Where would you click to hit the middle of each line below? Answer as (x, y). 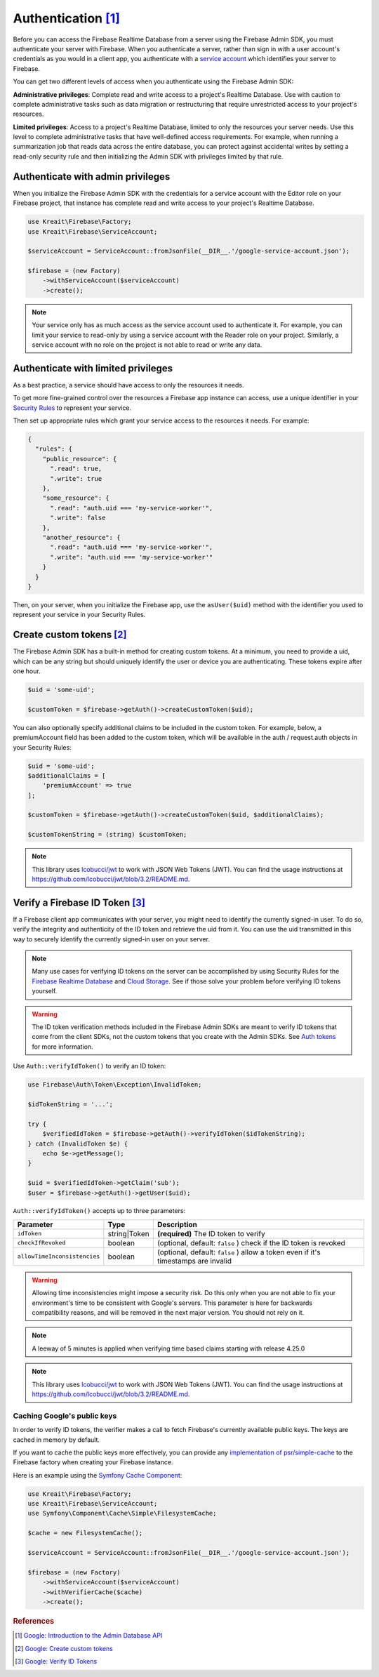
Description (177, 1224)
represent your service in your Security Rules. (79, 615)
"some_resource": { (76, 498)
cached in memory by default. (56, 1440)
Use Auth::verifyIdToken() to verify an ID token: (89, 1066)
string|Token (129, 1233)
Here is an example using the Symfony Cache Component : (98, 1475)
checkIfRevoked (41, 1243)
